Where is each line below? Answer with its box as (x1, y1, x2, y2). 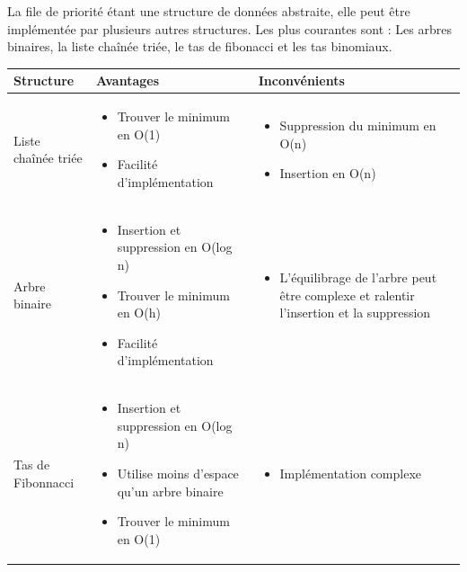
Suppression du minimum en (279, 115, 436, 134)
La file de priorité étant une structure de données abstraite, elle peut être (7, 2, 410, 20)
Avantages (95, 71, 160, 90)
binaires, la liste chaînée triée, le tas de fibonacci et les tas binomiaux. (7, 37, 392, 56)
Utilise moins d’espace (117, 463, 239, 482)
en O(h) (117, 303, 161, 322)
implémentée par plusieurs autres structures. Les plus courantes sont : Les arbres (7, 19, 452, 38)
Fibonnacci (13, 472, 75, 491)
